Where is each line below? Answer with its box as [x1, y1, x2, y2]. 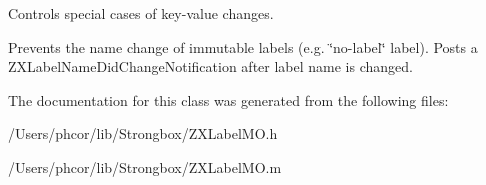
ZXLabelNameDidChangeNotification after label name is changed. [8, 56, 413, 77]
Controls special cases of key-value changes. [8, 3, 274, 23]
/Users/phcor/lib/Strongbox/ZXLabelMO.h [8, 123, 278, 144]
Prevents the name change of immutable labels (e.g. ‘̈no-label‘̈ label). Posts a [8, 36, 478, 57]
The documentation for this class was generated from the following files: [8, 89, 449, 110]
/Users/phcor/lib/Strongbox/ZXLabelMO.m [8, 156, 282, 177]
